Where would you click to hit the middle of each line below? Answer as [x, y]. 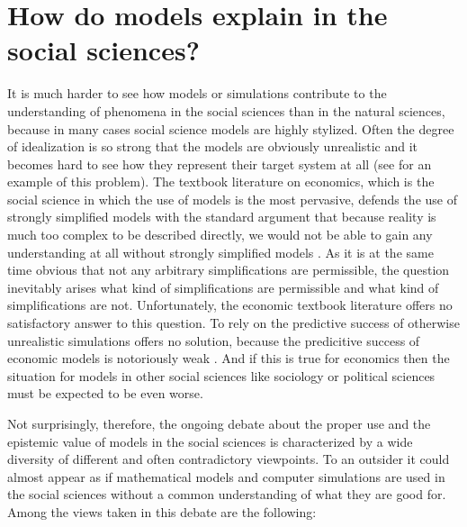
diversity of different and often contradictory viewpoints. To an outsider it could [229, 459]
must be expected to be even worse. [105, 393]
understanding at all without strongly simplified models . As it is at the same [220, 252]
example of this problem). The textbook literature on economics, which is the [221, 182]
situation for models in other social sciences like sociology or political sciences [221, 375]
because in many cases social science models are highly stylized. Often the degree [231, 128]
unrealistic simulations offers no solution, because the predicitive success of [214, 340]
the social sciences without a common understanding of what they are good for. [227, 494]
